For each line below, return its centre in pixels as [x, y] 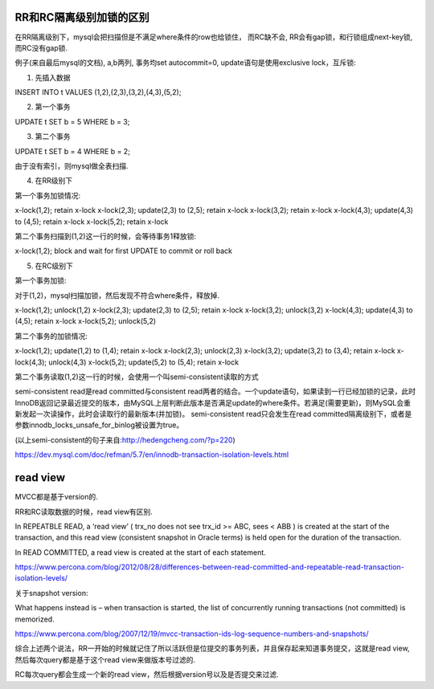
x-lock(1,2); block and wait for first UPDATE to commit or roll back [124, 251]
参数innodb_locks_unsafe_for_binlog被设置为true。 [99, 425]
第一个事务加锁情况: [48, 195]
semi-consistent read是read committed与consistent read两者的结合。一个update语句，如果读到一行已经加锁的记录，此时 [215, 391]
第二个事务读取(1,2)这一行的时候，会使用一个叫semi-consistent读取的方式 [137, 377]
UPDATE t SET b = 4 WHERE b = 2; [72, 151]
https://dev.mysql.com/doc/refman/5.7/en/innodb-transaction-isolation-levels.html [152, 455]
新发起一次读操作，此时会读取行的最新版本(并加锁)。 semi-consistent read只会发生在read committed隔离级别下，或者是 [213, 414]
